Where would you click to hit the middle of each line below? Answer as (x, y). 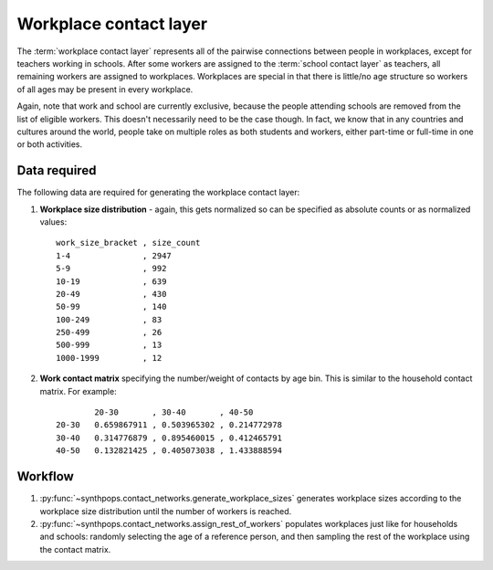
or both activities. (50, 144)
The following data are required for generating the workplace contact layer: (158, 193)
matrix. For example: (79, 391)
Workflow (46, 476)
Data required (57, 170)
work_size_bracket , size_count (128, 243)
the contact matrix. (75, 549)
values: (53, 222)
